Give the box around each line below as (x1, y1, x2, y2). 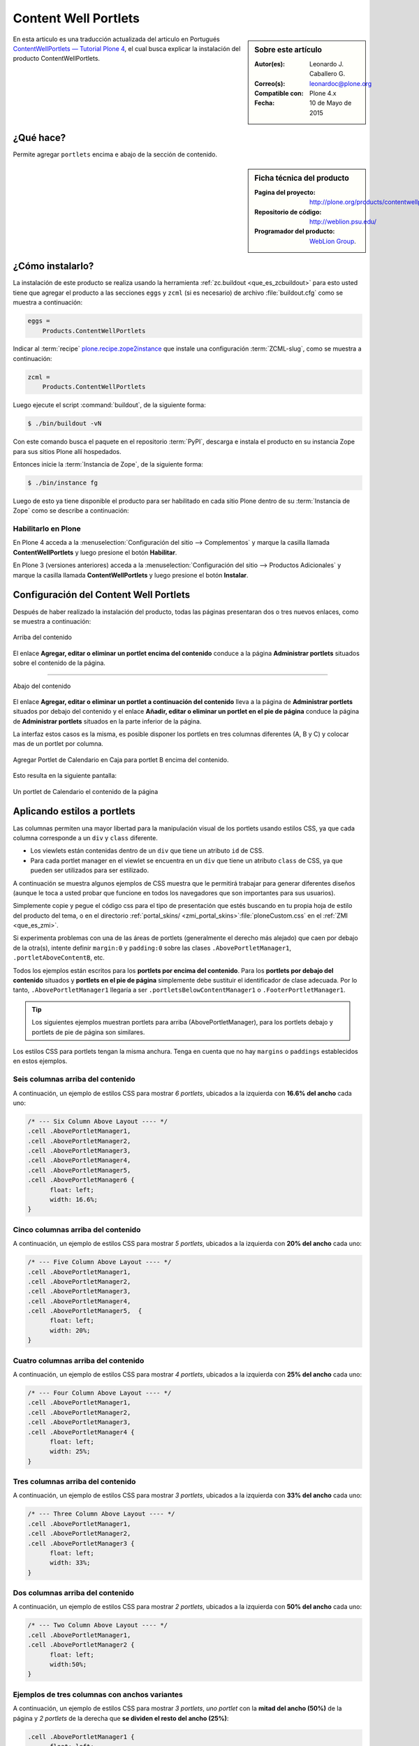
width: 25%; (50, 1448, 91, 1455)
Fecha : (254, 98, 275, 108)
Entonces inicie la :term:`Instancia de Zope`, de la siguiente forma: (13, 460, 204, 468)
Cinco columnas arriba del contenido (13, 1224, 141, 1234)
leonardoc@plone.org (309, 79, 372, 87)
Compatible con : (254, 89, 304, 97)
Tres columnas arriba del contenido (13, 1477, 136, 1487)
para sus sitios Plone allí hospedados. (13, 447, 122, 455)
